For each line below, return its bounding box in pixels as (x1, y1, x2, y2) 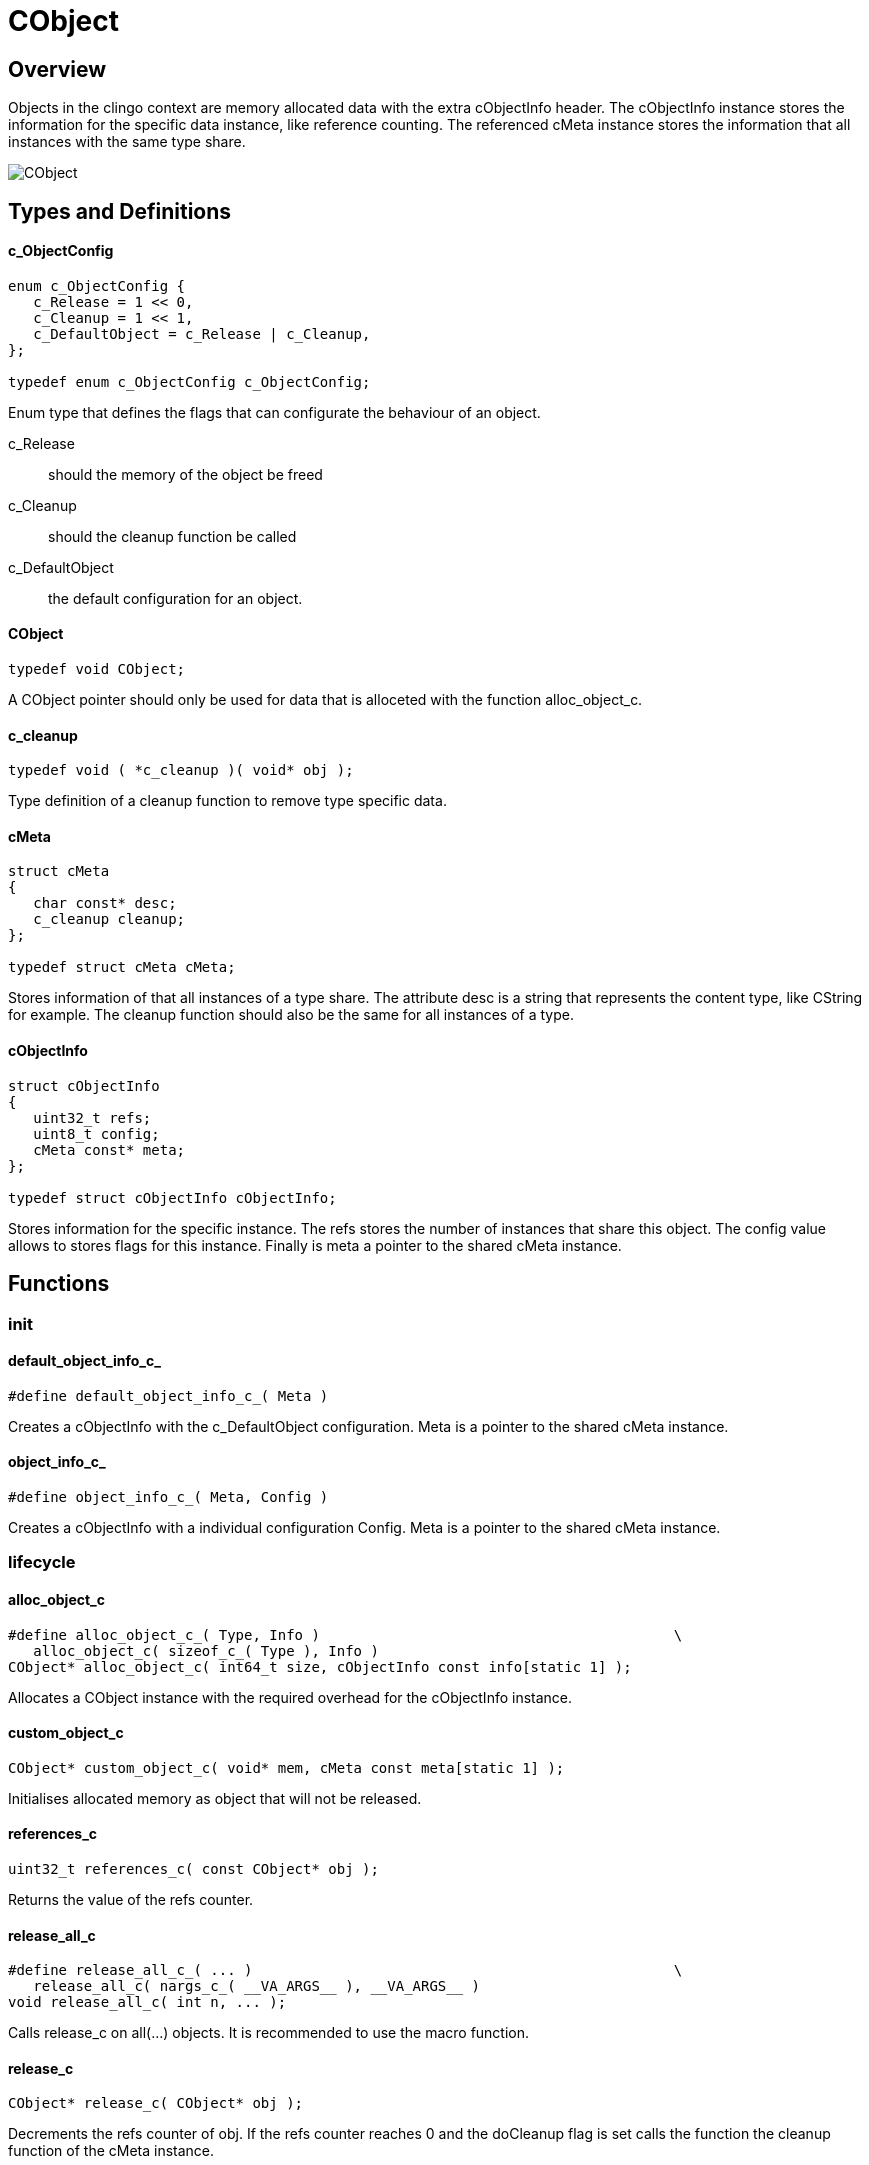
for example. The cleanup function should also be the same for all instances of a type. (8, 1006, 574, 1024)
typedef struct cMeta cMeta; (8, 959, 236, 976)
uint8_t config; (33, 1125, 160, 1142)
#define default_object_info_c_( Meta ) (8, 1387, 329, 1404)
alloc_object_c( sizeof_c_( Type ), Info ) (33, 1642, 379, 1659)
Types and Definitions (8, 198, 232, 224)
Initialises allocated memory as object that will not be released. (8, 1789, 422, 1807)
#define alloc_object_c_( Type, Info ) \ (8, 1626, 683, 1643)
